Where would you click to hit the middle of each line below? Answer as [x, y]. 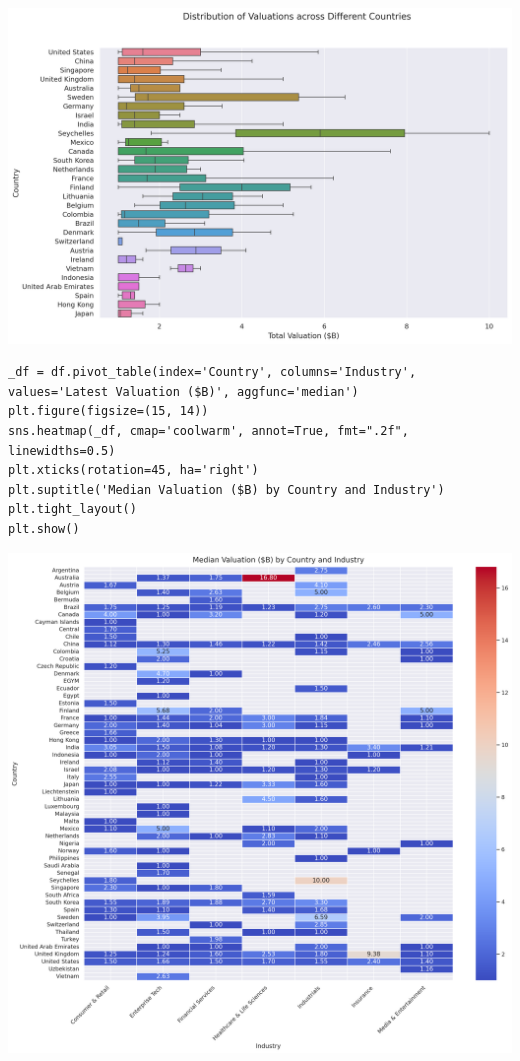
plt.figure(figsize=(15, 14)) [108, 411]
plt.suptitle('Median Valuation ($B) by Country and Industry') [226, 489]
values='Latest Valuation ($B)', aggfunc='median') [183, 391]
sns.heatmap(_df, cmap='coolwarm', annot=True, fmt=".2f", [208, 431]
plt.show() [44, 529]
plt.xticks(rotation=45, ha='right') [133, 470]
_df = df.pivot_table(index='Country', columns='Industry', [212, 372]
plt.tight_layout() [72, 509]
